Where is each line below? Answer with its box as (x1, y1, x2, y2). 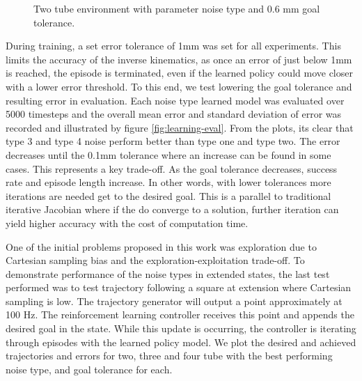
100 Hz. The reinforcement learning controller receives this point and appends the (6, 307, 354, 322)
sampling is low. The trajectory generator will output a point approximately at (6, 293, 343, 308)
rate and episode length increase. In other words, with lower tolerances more (6, 175, 331, 189)
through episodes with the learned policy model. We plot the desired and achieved (6, 334, 356, 349)
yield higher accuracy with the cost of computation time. (6, 215, 249, 230)
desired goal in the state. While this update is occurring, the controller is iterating (6, 321, 356, 336)
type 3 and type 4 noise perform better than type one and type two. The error (6, 134, 340, 148)
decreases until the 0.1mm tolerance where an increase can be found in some (6, 147, 331, 162)
